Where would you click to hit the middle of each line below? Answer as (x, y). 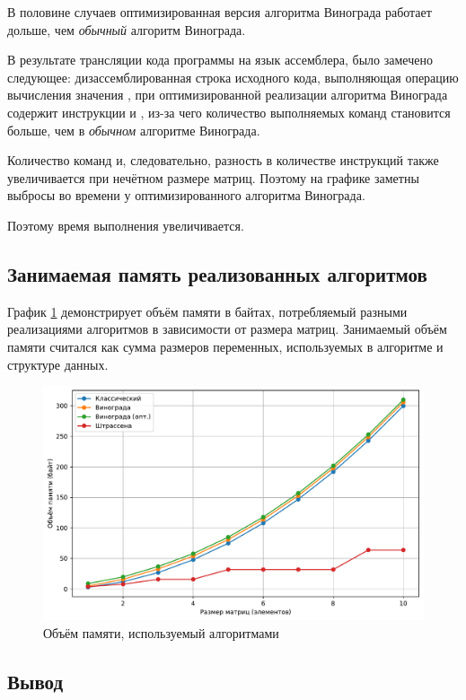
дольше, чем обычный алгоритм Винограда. (127, 29)
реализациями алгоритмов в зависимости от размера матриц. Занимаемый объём (227, 329)
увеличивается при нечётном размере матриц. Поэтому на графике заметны (213, 177)
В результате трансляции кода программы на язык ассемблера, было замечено (220, 60)
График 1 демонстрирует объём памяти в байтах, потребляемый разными (207, 311)
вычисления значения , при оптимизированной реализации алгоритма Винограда (228, 95)
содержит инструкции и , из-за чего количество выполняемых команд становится (229, 112)
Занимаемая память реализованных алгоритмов (217, 273)
